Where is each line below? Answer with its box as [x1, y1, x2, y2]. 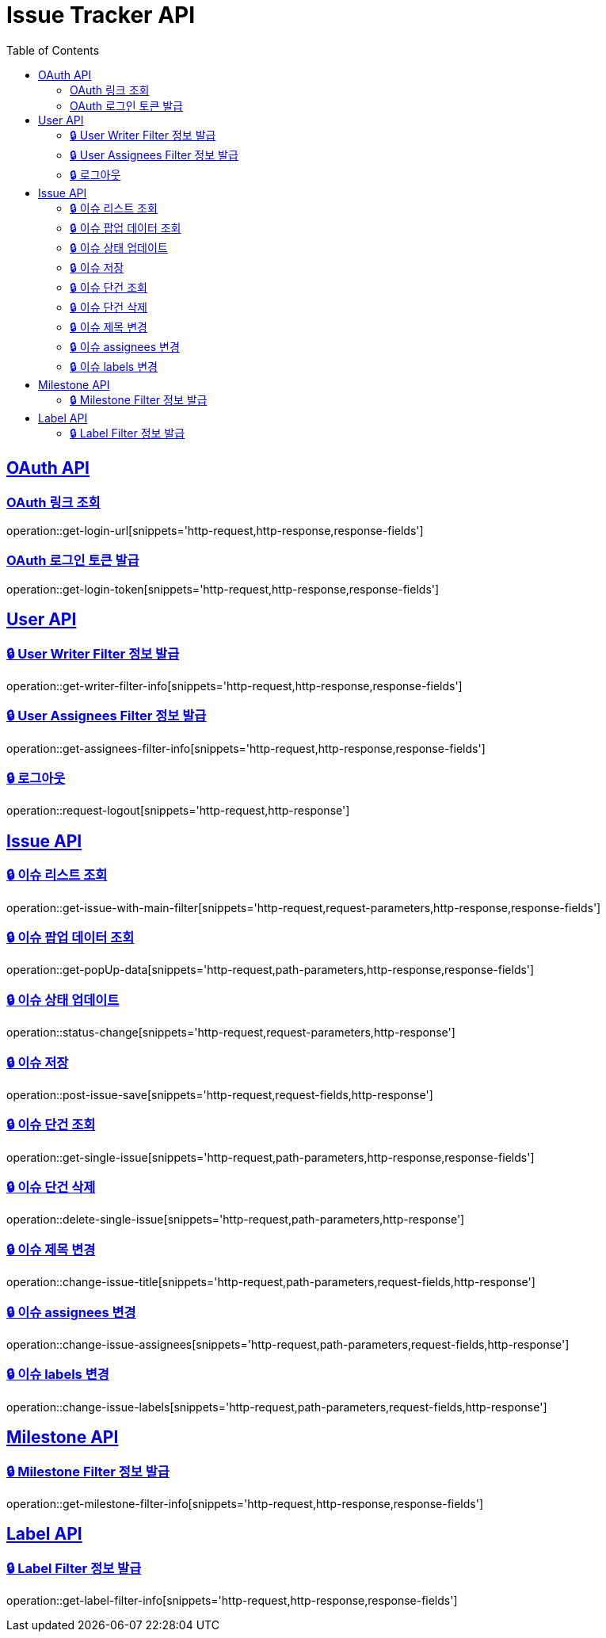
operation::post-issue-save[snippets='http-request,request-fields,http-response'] [6, 1087, 433, 1102]
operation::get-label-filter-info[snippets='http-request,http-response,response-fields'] [6, 1594, 458, 1608]
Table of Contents [6, 43, 100, 57]
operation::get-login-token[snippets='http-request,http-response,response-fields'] [6, 582, 440, 596]
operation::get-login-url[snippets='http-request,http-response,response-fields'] [6, 523, 424, 537]
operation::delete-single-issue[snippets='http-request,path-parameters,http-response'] [6, 1212, 465, 1227]
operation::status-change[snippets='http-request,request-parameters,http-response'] [6, 1025, 455, 1040]
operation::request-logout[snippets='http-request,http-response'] [6, 804, 350, 818]
